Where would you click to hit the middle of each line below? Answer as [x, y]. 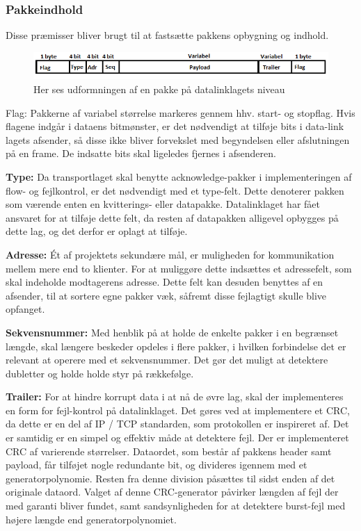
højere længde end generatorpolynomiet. [91, 519]
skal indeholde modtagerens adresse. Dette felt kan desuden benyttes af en [165, 282]
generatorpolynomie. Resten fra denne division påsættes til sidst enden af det [170, 478]
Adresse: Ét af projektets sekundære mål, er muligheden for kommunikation [170, 254]
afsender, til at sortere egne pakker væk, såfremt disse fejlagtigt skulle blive [166, 295]
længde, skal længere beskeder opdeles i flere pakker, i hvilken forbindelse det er [176, 346]
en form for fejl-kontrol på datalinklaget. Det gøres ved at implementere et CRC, [178, 410]
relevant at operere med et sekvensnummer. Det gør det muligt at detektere [167, 360]
